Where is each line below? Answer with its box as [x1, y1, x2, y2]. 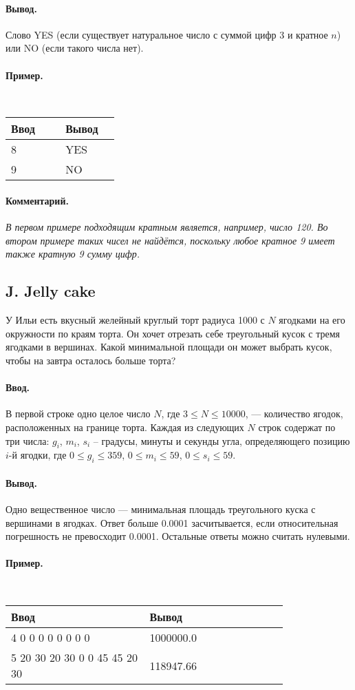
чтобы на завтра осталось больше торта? [6, 353, 176, 367]
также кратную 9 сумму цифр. [6, 247, 140, 261]
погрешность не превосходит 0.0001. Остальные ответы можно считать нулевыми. [6, 529, 350, 543]
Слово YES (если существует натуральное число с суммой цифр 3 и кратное [6, 27, 328, 41]
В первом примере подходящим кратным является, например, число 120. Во [6, 220, 328, 234]
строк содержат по [258, 419, 336, 434]
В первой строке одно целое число [6, 406, 151, 421]
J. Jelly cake [6, 280, 96, 302]
